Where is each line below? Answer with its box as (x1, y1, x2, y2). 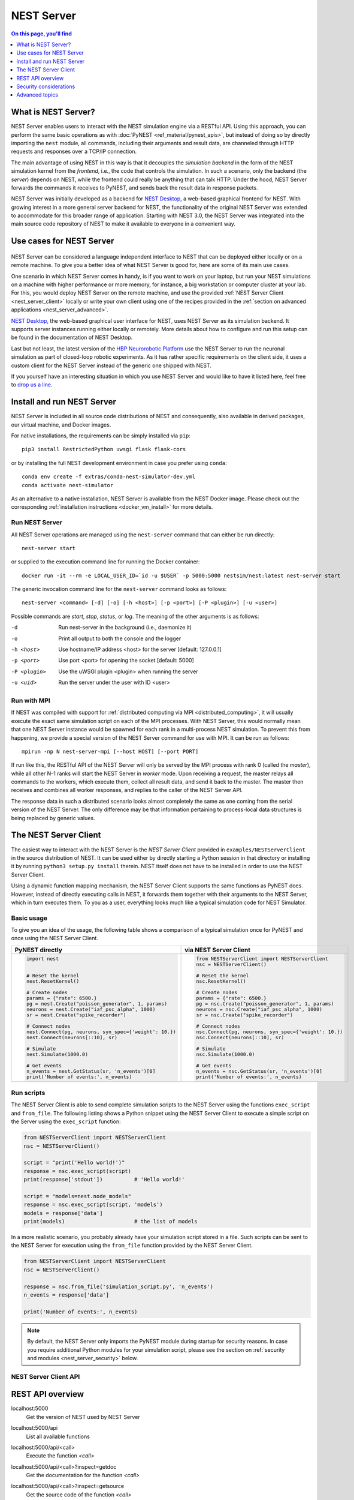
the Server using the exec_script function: (11, 1118, 121, 1125)
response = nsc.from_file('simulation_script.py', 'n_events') (23, 1283, 214, 1290)
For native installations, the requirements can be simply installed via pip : (11, 432, 191, 439)
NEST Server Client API (11, 1372, 80, 1381)
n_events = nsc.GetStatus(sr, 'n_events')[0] (196, 1068, 323, 1074)
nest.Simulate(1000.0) (26, 1051, 88, 1057)
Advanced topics (16, 91, 59, 98)
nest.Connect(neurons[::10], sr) (26, 1034, 118, 1040)
